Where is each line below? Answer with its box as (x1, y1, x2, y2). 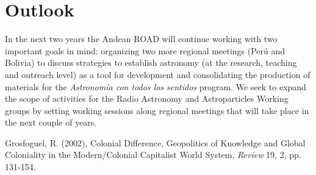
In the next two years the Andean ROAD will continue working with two (5, 32, 278, 45)
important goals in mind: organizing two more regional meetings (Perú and (5, 44, 285, 57)
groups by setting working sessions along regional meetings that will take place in (5, 104, 309, 116)
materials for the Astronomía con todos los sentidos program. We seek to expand (5, 80, 306, 93)
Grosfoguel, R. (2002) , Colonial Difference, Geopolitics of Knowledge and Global (5, 136, 306, 149)
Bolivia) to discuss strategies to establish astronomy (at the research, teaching (5, 56, 297, 69)
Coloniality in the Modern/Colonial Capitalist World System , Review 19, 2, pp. (5, 148, 301, 161)
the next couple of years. (5, 116, 97, 129)
